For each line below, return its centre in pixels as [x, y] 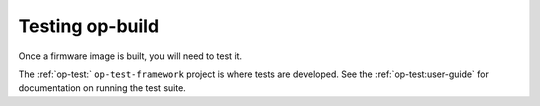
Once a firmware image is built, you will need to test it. [130, 56]
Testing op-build [89, 26]
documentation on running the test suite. [102, 88]
